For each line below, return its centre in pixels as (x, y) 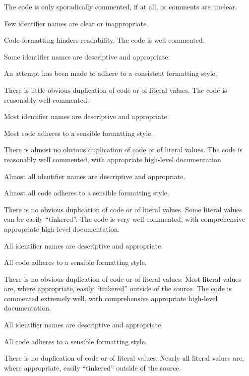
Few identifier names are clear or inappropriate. (76, 23)
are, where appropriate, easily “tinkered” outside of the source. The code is (118, 288)
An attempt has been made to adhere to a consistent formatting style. (111, 73)
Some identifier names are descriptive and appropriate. (87, 56)
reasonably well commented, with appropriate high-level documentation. (114, 159)
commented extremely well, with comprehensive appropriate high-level (111, 298)
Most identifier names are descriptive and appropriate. (87, 116)
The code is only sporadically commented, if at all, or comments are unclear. (121, 6)
